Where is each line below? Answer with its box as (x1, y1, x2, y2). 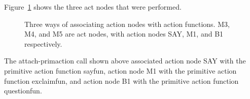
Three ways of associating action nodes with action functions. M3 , (24, 18, 230, 29)
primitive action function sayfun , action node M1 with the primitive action (4, 65, 237, 76)
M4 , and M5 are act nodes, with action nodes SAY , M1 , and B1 (24, 28, 224, 39)
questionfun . (4, 85, 42, 96)
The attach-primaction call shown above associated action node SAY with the (4, 55, 246, 66)
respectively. (24, 38, 62, 49)
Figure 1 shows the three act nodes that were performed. (4, 2, 182, 12)
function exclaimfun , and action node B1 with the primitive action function (4, 75, 239, 86)
